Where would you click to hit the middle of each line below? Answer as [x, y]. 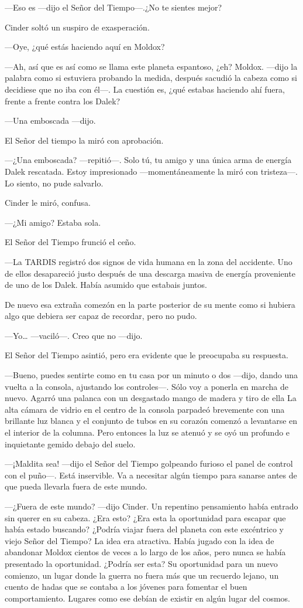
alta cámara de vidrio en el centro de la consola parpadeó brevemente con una [145, 409]
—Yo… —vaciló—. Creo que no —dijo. [74, 335]
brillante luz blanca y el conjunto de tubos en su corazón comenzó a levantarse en [151, 421]
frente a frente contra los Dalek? [63, 101]
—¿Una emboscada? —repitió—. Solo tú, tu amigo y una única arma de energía [148, 160]
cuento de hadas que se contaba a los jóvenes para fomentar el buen [126, 587]
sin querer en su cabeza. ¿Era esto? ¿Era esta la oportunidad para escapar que [145, 517]
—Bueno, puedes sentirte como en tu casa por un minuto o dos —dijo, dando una [151, 375]
